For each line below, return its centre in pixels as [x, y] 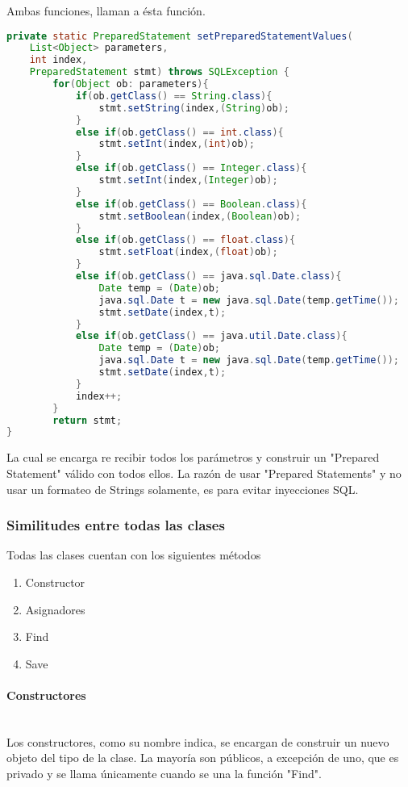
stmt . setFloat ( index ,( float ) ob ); [188, 252]
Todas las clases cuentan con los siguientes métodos [134, 555]
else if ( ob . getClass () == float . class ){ [185, 240]
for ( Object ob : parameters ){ [131, 84]
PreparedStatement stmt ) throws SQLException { [159, 72]
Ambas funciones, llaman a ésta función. [106, 10]
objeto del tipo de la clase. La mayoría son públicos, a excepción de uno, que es [203, 758]
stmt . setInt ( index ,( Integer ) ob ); [188, 180]
